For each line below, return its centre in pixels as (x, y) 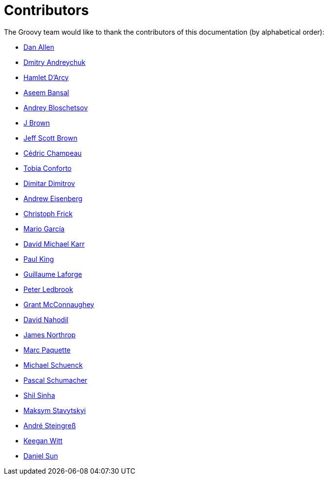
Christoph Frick (48, 213)
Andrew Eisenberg (53, 198)
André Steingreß (50, 425)
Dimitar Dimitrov (49, 183)
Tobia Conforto (48, 168)
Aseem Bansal (46, 92)
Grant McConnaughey (59, 304)
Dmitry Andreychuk (54, 62)
